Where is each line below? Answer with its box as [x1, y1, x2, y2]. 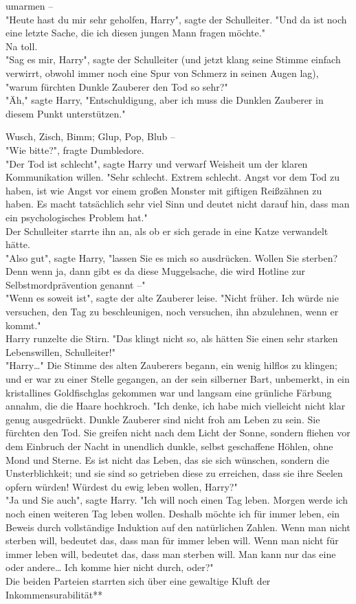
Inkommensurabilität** [5, 587, 103, 601]
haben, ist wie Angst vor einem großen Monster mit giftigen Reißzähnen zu [5, 183, 322, 197]
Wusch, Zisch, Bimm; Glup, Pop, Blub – [5, 129, 176, 144]
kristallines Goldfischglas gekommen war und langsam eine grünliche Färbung [5, 385, 332, 399]
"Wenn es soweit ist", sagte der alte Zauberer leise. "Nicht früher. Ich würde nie [5, 291, 339, 305]
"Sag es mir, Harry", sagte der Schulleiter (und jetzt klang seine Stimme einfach [5, 52, 341, 67]
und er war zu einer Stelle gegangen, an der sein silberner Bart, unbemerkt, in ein [5, 372, 350, 386]
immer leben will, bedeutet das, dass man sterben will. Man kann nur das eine [5, 546, 336, 561]
